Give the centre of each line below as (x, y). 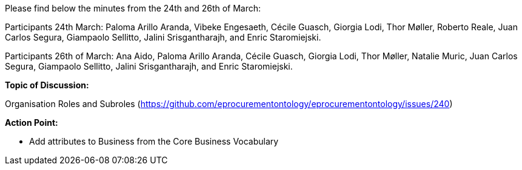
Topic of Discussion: (47, 85)
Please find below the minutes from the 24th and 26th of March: (133, 8)
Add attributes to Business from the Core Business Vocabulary (154, 141)
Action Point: (32, 123)
